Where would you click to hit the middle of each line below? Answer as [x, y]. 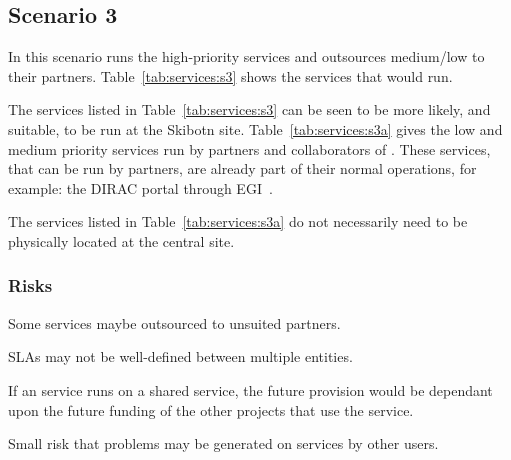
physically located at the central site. [121, 240]
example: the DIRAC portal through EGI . [140, 187]
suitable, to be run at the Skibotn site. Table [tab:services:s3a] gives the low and [255, 128]
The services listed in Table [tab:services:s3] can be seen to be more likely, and [249, 109]
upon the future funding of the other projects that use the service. [211, 409]
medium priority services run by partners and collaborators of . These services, [249, 148]
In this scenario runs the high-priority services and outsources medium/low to [246, 56]
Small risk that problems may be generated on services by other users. [223, 443]
